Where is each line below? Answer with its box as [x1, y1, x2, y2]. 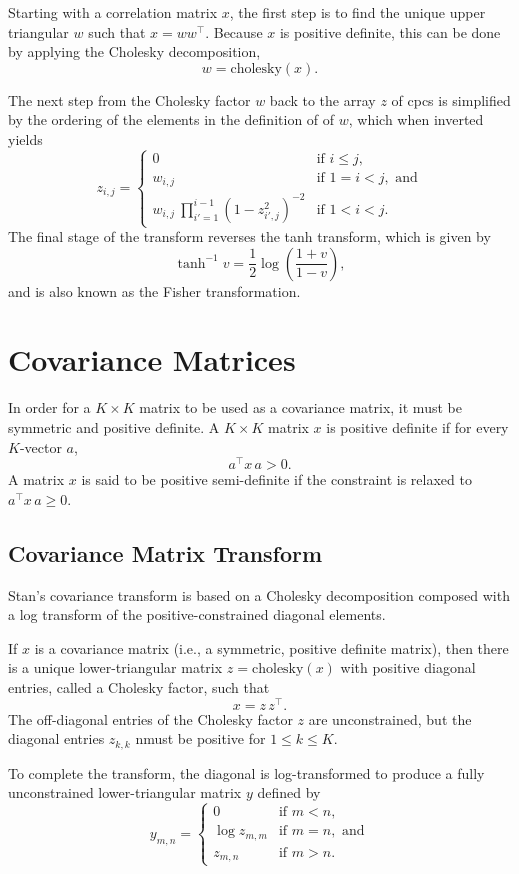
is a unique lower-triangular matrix [8, 657, 223, 678]
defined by [257, 782, 321, 803]
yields [8, 128, 43, 149]
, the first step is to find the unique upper [229, 2, 486, 22]
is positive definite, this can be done [279, 21, 501, 42]
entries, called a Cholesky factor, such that [8, 677, 270, 698]
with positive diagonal [340, 657, 476, 678]
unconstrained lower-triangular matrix [8, 782, 242, 803]
